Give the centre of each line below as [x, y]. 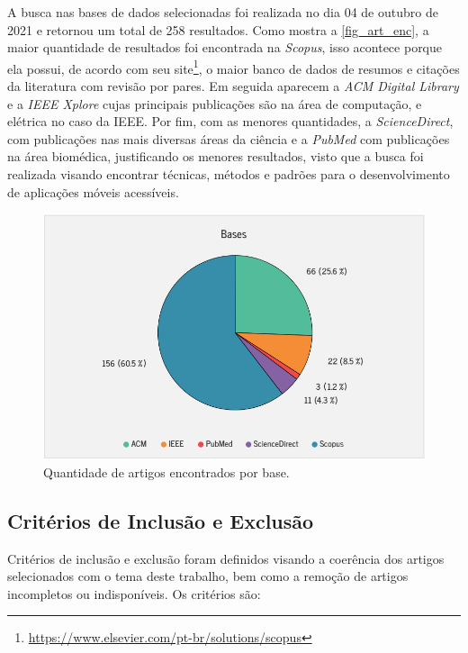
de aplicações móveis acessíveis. [93, 191]
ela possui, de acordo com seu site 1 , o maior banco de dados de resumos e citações [234, 67]
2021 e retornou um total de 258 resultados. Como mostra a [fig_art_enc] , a [218, 29]
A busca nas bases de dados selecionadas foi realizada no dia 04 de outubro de [223, 12]
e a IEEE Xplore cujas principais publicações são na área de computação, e [215, 103]
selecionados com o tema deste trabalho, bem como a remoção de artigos [208, 576]
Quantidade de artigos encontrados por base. [166, 472]
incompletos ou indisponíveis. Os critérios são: [134, 593]
